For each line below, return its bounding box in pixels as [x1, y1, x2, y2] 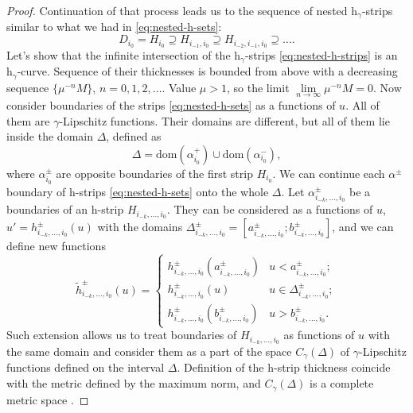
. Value [162, 79, 197, 95]
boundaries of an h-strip [6, 201, 124, 218]
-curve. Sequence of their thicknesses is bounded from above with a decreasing [17, 63, 398, 79]
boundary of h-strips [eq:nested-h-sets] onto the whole [6, 183, 269, 199]
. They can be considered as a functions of [166, 201, 373, 218]
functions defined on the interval [6, 359, 165, 376]
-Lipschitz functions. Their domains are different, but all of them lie [59, 112, 390, 129]
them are [6, 112, 50, 129]
